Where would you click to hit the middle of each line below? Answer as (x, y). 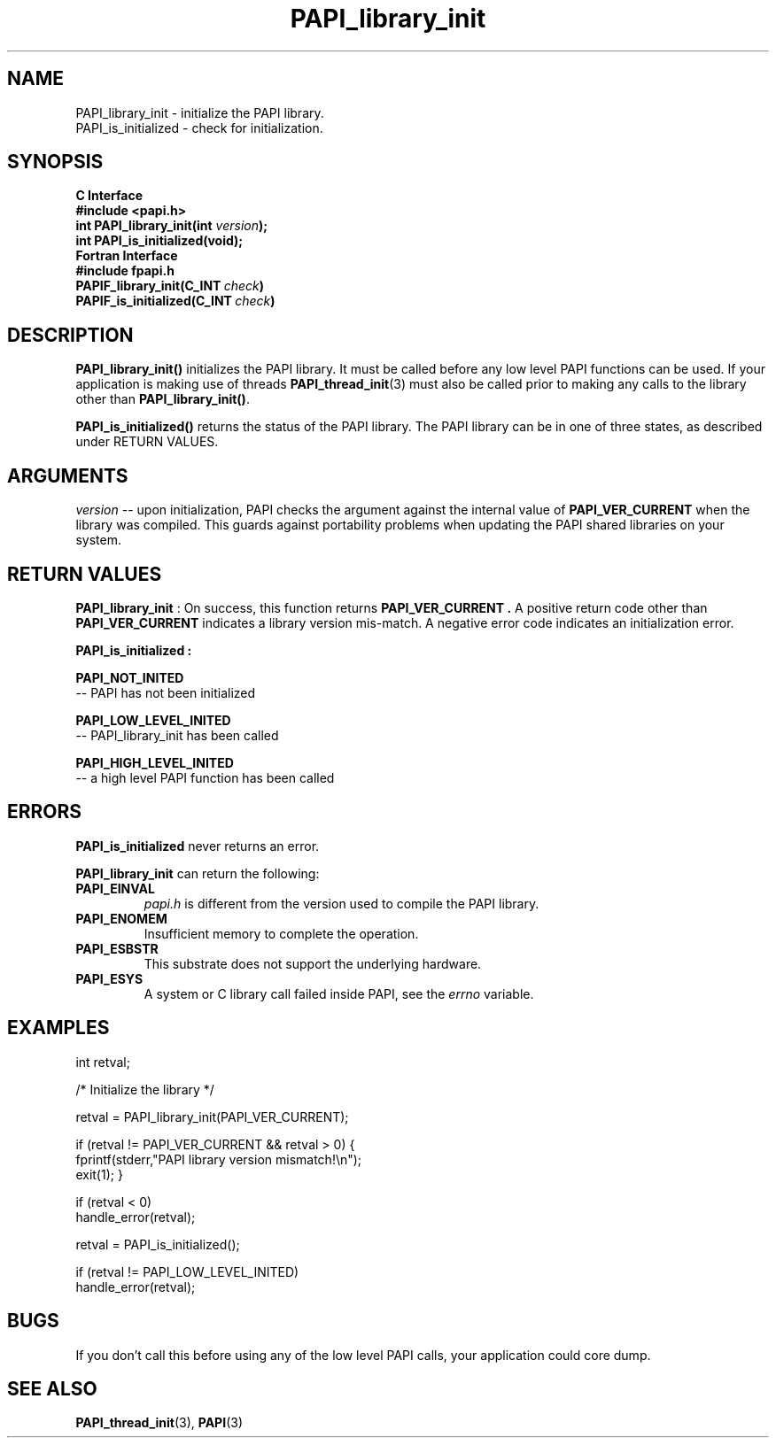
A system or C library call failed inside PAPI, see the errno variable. (339, 993)
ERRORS (45, 812)
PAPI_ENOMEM (121, 918)
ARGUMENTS (68, 475)
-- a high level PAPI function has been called (205, 777)
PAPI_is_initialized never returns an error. (198, 846)
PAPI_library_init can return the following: (198, 873)
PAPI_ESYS (109, 978)
